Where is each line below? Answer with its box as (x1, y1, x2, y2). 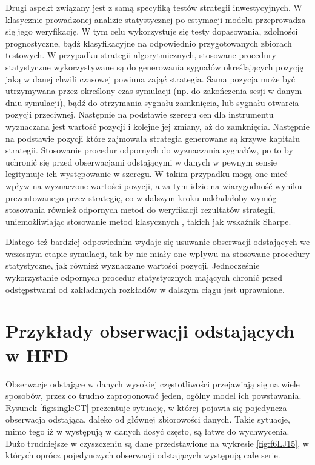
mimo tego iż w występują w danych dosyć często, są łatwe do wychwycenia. (5, 424, 290, 437)
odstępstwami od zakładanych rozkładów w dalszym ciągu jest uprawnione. (5, 283, 285, 295)
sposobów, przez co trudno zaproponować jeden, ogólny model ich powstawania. (5, 389, 302, 402)
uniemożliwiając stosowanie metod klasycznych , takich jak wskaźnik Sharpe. (5, 215, 291, 227)
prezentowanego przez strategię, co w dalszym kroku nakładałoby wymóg (5, 191, 277, 204)
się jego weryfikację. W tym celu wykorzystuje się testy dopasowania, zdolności (5, 25, 298, 38)
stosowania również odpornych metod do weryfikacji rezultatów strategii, (5, 203, 276, 216)
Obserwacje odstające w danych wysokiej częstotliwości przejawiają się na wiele (5, 377, 300, 390)
